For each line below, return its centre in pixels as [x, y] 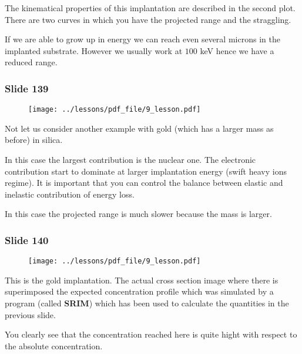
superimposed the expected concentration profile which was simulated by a [139, 291]
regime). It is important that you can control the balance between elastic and [144, 183]
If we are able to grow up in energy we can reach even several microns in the [142, 39]
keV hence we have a [237, 50]
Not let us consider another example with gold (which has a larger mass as [139, 128]
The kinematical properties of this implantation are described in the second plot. [150, 8]
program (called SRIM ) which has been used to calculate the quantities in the [147, 303]
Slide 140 [27, 240]
